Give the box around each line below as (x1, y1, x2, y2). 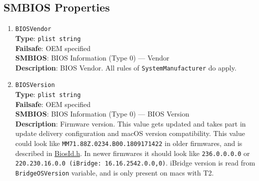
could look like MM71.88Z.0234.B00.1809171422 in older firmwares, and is (15, 138, 242, 148)
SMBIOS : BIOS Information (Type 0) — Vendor (15, 52, 169, 63)
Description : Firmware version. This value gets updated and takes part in (15, 118, 246, 128)
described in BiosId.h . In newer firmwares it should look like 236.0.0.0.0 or (15, 147, 250, 158)
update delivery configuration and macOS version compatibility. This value (15, 128, 245, 138)
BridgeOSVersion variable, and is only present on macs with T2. (15, 167, 214, 178)
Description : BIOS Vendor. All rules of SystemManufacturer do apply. (15, 62, 236, 72)
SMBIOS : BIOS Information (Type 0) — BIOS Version (15, 108, 189, 119)
